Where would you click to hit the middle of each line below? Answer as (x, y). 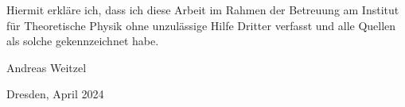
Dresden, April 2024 (55, 94)
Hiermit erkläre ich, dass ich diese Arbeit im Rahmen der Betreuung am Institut (203, 10)
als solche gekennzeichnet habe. (83, 41)
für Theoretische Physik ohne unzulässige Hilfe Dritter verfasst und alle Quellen (201, 25)
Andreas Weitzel (47, 67)
